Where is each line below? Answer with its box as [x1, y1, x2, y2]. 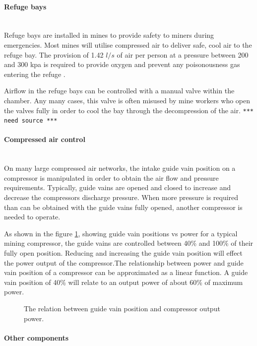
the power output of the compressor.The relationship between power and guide [4, 257, 244, 268]
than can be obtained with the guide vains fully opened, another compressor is [4, 202, 243, 212]
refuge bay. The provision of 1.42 [4, 49, 104, 60]
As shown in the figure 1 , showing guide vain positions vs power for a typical [4, 228, 238, 238]
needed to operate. [4, 211, 61, 222]
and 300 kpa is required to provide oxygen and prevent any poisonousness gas [4, 59, 240, 69]
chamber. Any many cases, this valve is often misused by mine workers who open [4, 95, 251, 105]
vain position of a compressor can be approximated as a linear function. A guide [4, 267, 248, 277]
